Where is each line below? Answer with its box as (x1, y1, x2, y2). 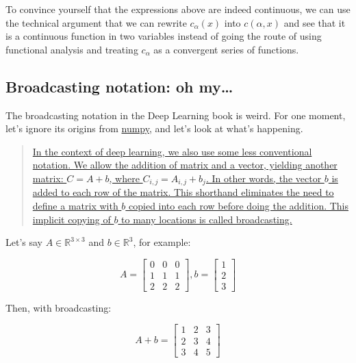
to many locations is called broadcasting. (121, 212, 292, 226)
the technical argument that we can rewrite (5, 15, 187, 29)
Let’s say (5, 235, 42, 249)
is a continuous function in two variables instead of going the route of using (5, 29, 322, 43)
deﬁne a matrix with (32, 199, 118, 212)
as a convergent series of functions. (153, 42, 299, 56)
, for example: (133, 235, 191, 249)
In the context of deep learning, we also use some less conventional (32, 144, 312, 158)
